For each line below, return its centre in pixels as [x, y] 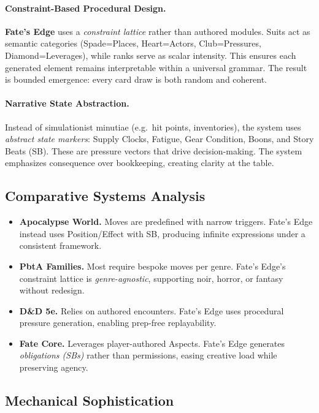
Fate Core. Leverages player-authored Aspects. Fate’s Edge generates [152, 343]
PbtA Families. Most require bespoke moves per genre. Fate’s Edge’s [152, 266]
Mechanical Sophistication [90, 400]
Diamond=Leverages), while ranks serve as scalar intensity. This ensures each [151, 55]
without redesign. [52, 290]
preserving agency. [54, 367]
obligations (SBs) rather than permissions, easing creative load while [148, 355]
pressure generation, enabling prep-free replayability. [118, 323]
